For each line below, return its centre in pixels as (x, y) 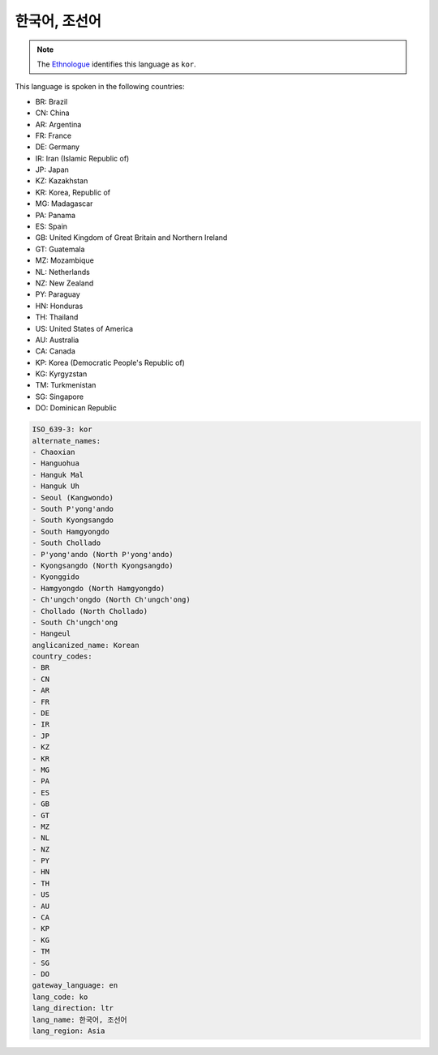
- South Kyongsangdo (73, 520)
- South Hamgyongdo (71, 532)
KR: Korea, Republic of (73, 192)
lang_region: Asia (69, 1031)
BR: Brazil (52, 101)
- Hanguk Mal (58, 475)
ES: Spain (52, 226)
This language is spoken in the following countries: (100, 87)
